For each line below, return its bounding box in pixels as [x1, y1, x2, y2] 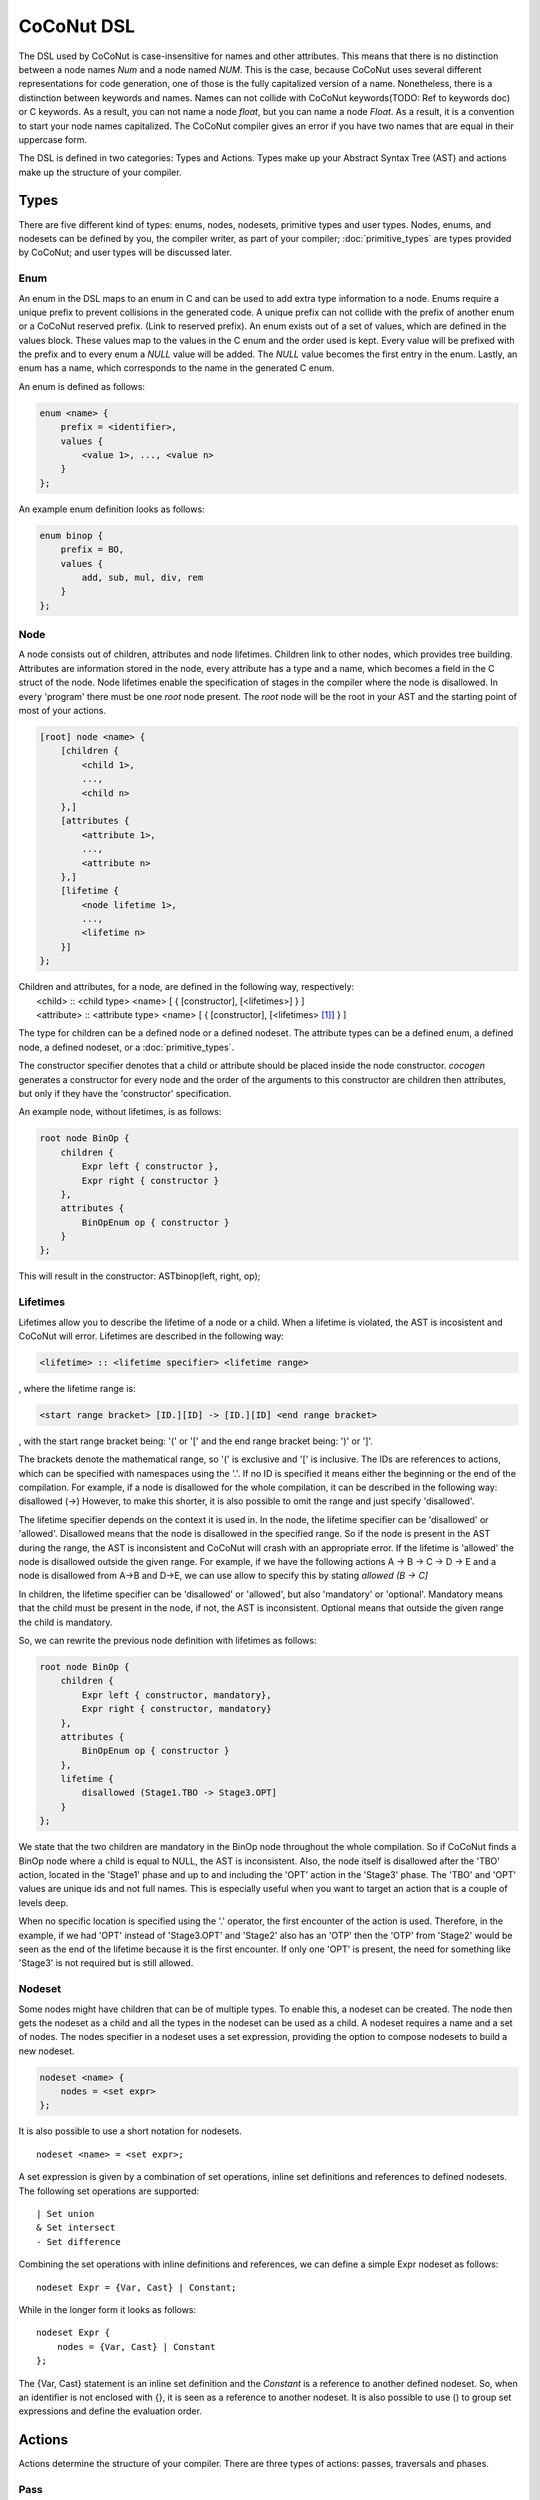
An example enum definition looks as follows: [18, 503, 205, 515]
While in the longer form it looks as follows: [18, 2303, 197, 2315]
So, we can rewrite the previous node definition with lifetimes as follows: [18, 1634, 317, 1646]
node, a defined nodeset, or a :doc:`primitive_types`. [18, 1041, 235, 1053]
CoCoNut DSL [18, 15, 135, 37]
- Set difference [36, 2236, 121, 2247]
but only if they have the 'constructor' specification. [18, 1087, 232, 1099]
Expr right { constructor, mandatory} [81, 1703, 272, 1715]
